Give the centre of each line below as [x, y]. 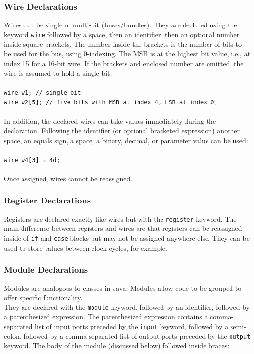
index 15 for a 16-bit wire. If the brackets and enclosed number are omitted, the [124, 63]
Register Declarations [47, 200]
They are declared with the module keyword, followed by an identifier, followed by [127, 307]
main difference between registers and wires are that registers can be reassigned [123, 228]
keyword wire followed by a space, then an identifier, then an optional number [122, 34]
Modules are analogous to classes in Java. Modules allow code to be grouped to [123, 288]
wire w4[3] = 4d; [32, 160]
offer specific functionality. [43, 297]
